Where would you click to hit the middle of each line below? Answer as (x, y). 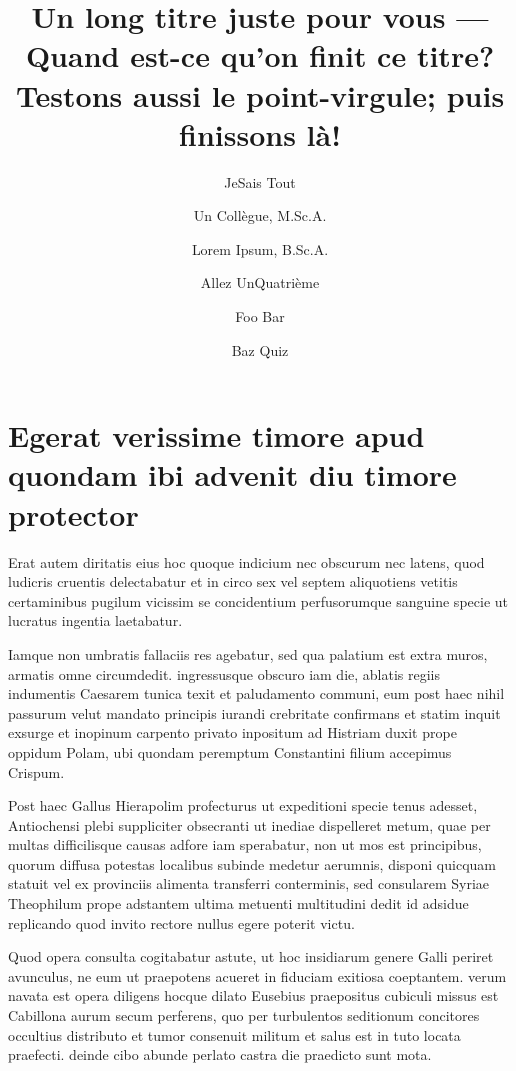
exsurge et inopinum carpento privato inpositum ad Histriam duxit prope (232, 732)
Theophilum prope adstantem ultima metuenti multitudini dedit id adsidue (238, 903)
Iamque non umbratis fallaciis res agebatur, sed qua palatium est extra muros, (248, 653)
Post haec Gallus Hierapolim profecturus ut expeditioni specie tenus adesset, (243, 805)
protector (73, 513)
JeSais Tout (260, 181)
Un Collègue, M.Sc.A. (260, 215)
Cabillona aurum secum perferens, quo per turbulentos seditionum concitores (244, 1015)
